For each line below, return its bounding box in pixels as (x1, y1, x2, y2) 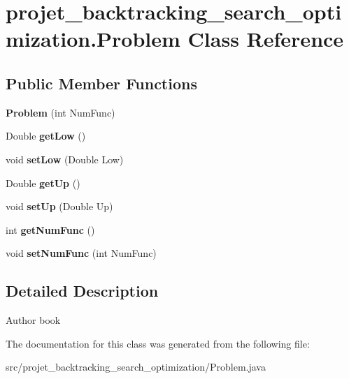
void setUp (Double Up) (6, 199, 113, 214)
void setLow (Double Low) (6, 151, 124, 166)
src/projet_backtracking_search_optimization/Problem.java (6, 359, 266, 374)
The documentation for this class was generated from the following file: (6, 336, 310, 350)
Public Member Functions (6, 72, 197, 94)
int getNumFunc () (6, 222, 95, 237)
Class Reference (187, 24, 344, 53)
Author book (6, 313, 61, 327)
